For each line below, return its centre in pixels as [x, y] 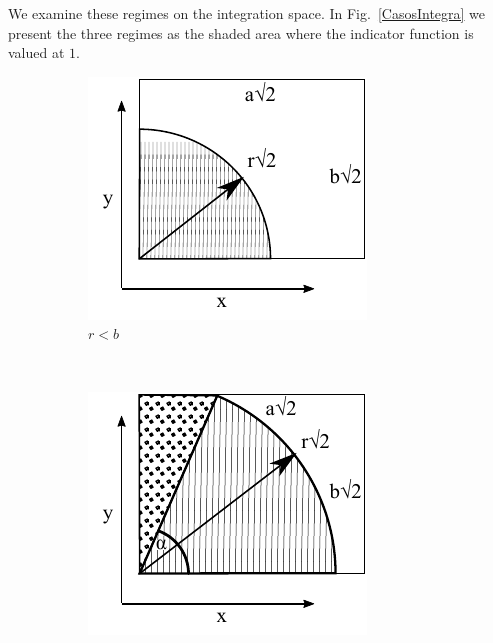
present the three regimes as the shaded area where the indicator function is [241, 32]
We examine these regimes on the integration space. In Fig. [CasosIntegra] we [247, 13]
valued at [36, 52]
